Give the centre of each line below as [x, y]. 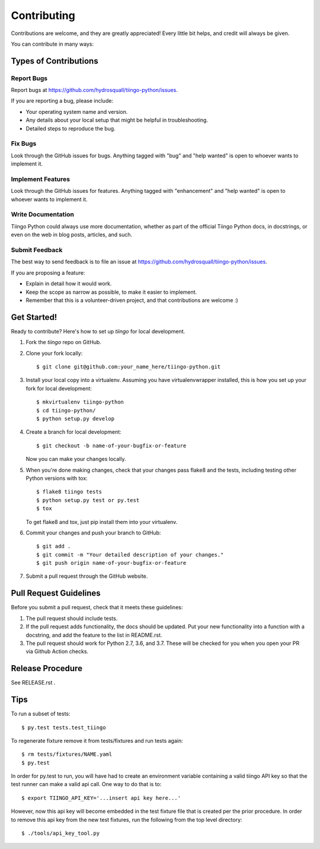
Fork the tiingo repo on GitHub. [64, 342]
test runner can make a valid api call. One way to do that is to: [86, 784]
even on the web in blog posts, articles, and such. [72, 235]
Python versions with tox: [57, 478]
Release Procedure [47, 668]
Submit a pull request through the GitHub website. [87, 576]
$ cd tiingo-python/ [66, 410]
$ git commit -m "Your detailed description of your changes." [130, 554]
